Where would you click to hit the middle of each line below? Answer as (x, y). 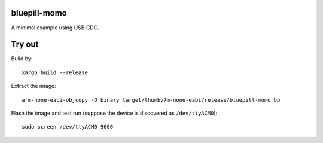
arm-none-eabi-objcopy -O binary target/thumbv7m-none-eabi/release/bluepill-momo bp (151, 100)
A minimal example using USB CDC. (55, 28)
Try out (25, 45)
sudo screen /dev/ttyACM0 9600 (68, 127)
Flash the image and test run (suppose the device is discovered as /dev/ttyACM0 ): (114, 113)
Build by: (22, 59)
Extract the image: (33, 86)
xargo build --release (55, 72)
